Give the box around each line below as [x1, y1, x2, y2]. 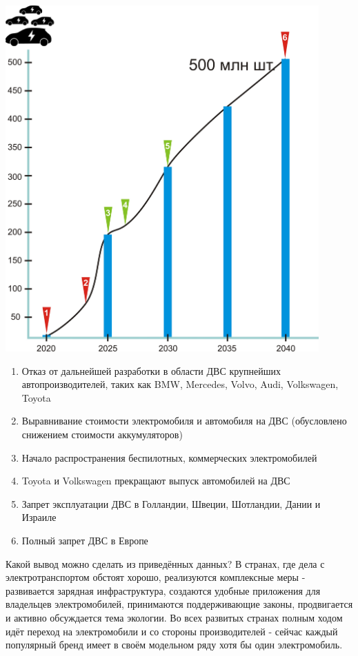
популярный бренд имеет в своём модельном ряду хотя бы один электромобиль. [6, 637, 343, 652]
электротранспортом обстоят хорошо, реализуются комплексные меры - [6, 570, 306, 584]
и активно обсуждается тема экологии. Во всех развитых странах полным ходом [6, 610, 343, 624]
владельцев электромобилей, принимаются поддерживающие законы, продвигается [6, 597, 353, 611]
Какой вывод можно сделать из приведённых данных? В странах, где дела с [6, 556, 325, 571]
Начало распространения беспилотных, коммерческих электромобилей [21, 450, 317, 464]
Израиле [21, 510, 57, 524]
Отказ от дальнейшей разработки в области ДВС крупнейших [21, 363, 281, 378]
